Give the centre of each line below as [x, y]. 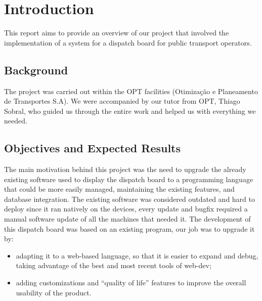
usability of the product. [54, 292]
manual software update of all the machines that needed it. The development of [127, 219]
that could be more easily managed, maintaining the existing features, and [119, 189]
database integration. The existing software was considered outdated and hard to [129, 199]
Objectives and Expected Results [93, 148]
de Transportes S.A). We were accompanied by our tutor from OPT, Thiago [122, 101]
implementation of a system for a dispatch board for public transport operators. [128, 42]
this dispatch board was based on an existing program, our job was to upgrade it [129, 228]
